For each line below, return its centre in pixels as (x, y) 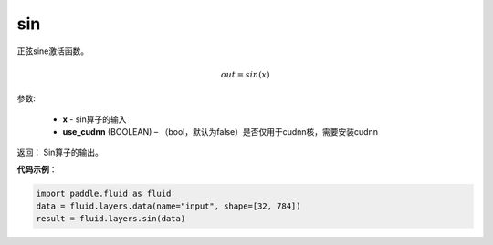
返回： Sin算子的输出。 (60, 153)
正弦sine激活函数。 (53, 51)
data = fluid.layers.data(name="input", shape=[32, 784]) (168, 206)
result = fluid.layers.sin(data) (111, 219)
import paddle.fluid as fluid (104, 193)
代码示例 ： (37, 169)
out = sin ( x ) (245, 74)
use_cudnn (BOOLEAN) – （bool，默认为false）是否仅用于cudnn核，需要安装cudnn (220, 131)
